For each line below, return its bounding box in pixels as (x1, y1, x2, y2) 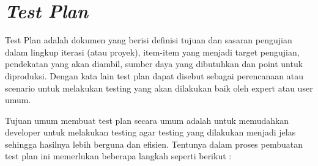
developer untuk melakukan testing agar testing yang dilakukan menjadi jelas (5, 126, 296, 139)
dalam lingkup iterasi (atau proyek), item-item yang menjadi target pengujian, (5, 45, 300, 58)
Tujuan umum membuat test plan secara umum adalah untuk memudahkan (5, 114, 289, 126)
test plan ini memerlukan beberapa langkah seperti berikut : (5, 150, 232, 162)
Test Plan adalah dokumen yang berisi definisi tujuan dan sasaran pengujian (5, 34, 292, 46)
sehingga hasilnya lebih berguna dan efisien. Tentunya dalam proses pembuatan (5, 137, 303, 150)
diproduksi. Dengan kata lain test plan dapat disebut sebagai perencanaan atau (5, 69, 303, 82)
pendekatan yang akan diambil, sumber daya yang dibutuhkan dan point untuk (5, 57, 303, 70)
